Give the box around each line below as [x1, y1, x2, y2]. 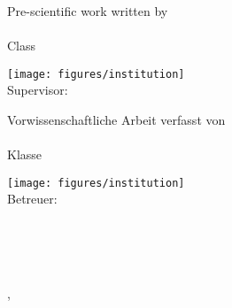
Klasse [7, 145, 43, 164]
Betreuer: [7, 189, 58, 208]
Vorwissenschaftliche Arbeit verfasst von [7, 111, 226, 129]
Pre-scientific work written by [7, 2, 168, 19]
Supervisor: [7, 81, 68, 99]
